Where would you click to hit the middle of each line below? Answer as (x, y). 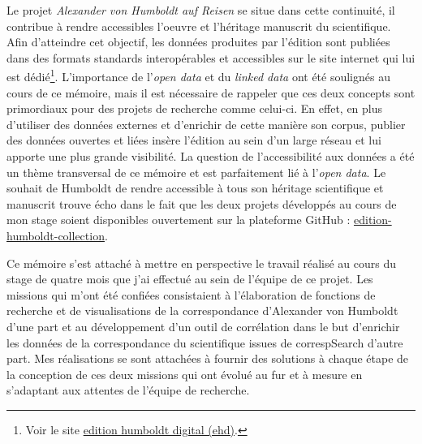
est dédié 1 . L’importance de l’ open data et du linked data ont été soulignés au (198, 75)
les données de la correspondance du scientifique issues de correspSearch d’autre (205, 342)
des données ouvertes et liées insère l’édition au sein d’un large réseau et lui (194, 140)
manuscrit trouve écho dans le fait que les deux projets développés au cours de (202, 203)
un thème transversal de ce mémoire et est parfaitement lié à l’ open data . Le (196, 172)
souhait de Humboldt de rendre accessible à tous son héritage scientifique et (195, 188)
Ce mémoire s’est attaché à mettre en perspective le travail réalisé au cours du (202, 263)
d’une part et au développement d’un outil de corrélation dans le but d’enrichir (203, 326)
